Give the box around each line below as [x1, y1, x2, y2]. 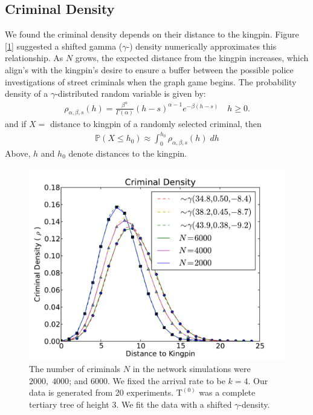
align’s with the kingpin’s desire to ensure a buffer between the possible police [5, 63, 294, 76]
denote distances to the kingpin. [68, 146, 187, 159]
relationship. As [5, 51, 63, 64]
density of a [5, 87, 48, 100]
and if [5, 117, 27, 129]
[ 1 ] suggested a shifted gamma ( [5, 39, 123, 52]
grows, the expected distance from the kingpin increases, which [75, 51, 309, 64]
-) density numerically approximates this [126, 39, 277, 52]
